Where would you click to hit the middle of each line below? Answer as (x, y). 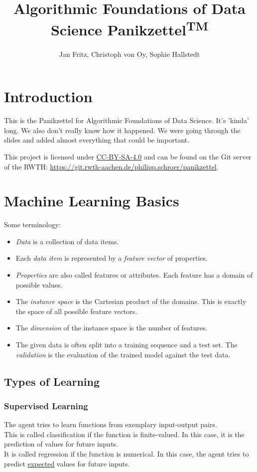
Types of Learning (52, 381)
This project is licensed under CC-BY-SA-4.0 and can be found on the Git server (128, 156)
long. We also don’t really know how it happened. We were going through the (122, 130)
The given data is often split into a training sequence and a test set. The (127, 345)
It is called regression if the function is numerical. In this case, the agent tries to (127, 453)
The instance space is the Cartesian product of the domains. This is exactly (131, 301)
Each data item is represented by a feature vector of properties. (112, 258)
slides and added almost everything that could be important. (97, 140)
